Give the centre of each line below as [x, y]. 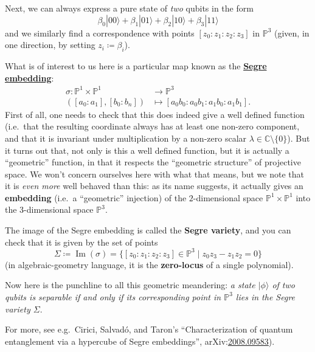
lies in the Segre [265, 296]
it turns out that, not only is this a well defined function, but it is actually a [147, 150]
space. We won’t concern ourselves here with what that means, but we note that [154, 174]
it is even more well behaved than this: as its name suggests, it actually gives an [154, 186]
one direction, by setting [50, 45]
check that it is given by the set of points [81, 242]
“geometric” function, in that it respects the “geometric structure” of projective [153, 162]
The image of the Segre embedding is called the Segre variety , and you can [148, 230]
